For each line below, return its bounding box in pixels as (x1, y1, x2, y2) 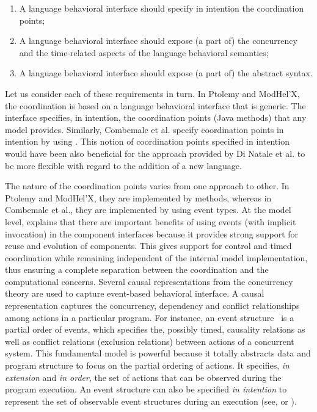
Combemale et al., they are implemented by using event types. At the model (5, 203, 291, 216)
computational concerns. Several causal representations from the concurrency (5, 275, 293, 287)
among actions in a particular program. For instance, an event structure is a (5, 311, 294, 323)
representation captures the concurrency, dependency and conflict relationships (5, 299, 300, 312)
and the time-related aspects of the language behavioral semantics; (19, 46, 269, 59)
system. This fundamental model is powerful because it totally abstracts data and (5, 347, 311, 360)
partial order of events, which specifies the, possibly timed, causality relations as (5, 323, 305, 336)
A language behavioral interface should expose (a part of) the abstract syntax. (19, 67, 313, 79)
